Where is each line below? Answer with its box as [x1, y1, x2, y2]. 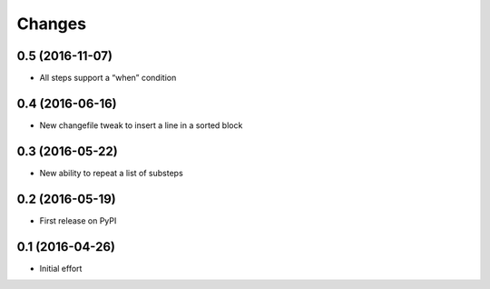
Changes [16, 14, 86, 34]
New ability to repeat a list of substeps [39, 167, 183, 178]
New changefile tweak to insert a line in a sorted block [39, 119, 243, 131]
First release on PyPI [39, 214, 117, 226]
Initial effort [39, 263, 83, 274]
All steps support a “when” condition [39, 73, 177, 84]
